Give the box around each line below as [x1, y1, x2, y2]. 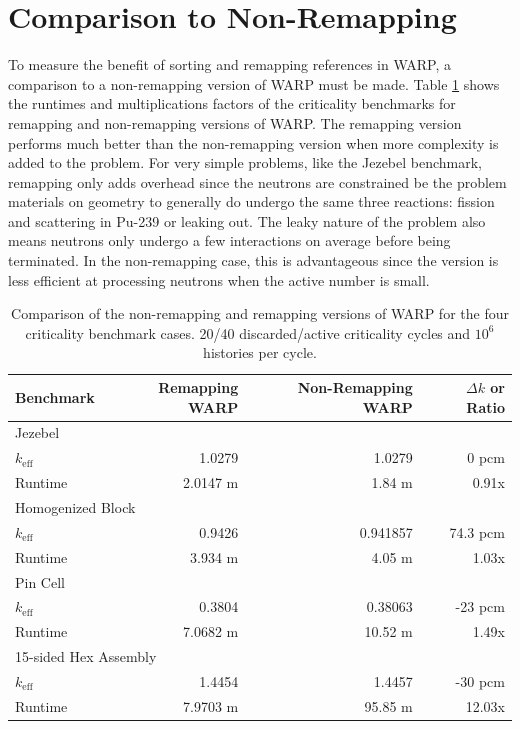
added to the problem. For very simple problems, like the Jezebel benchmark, [8, 152, 483, 173]
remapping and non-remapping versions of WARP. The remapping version [8, 112, 462, 133]
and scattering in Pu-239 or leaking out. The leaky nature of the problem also [8, 210, 486, 231]
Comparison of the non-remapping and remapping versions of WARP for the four [11, 303, 509, 324]
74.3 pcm [449, 521, 505, 542]
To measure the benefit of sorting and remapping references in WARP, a [8, 54, 451, 75]
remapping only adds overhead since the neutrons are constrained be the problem [8, 171, 507, 192]
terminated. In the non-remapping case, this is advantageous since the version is [8, 250, 499, 271]
